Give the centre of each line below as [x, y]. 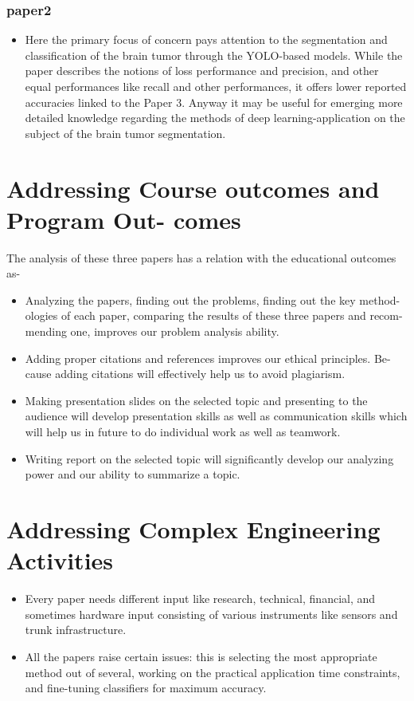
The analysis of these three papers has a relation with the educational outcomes [201, 257]
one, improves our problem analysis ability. [175, 331]
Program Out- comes [124, 219]
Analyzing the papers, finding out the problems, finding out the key [190, 299]
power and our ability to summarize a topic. [133, 474]
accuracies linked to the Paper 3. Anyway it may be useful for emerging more [214, 102]
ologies [41, 315]
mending [46, 331]
